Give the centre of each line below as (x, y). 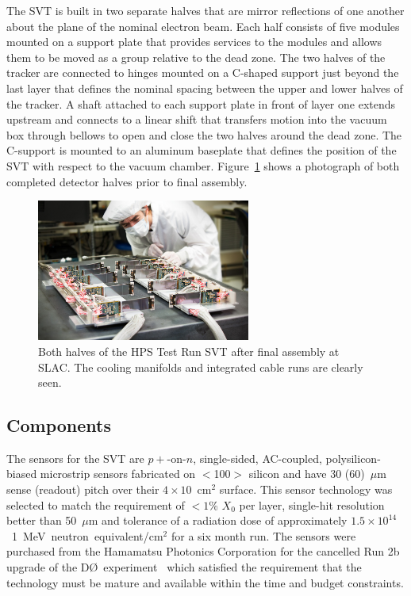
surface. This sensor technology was (306, 489)
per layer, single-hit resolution (312, 504)
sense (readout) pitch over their (83, 489)
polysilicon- (353, 458)
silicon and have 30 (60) (307, 474)
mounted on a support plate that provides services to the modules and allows (194, 42)
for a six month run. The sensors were (263, 535)
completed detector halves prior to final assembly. (127, 181)
